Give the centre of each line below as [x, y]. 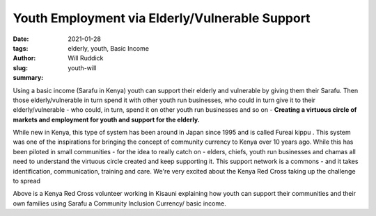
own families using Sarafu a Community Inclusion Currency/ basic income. [119, 203]
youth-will [82, 68]
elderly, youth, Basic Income [109, 48]
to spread [27, 181]
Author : [24, 58]
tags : [21, 48]
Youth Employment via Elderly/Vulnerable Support [162, 18]
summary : [28, 78]
